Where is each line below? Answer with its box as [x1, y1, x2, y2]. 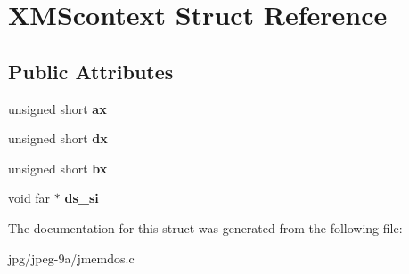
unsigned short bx [8, 158, 108, 177]
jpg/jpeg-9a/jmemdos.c [8, 248, 135, 267]
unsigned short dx [8, 129, 108, 148]
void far [8, 189, 51, 207]
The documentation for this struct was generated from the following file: [8, 218, 403, 237]
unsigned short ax [8, 99, 107, 117]
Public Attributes [8, 57, 174, 85]
